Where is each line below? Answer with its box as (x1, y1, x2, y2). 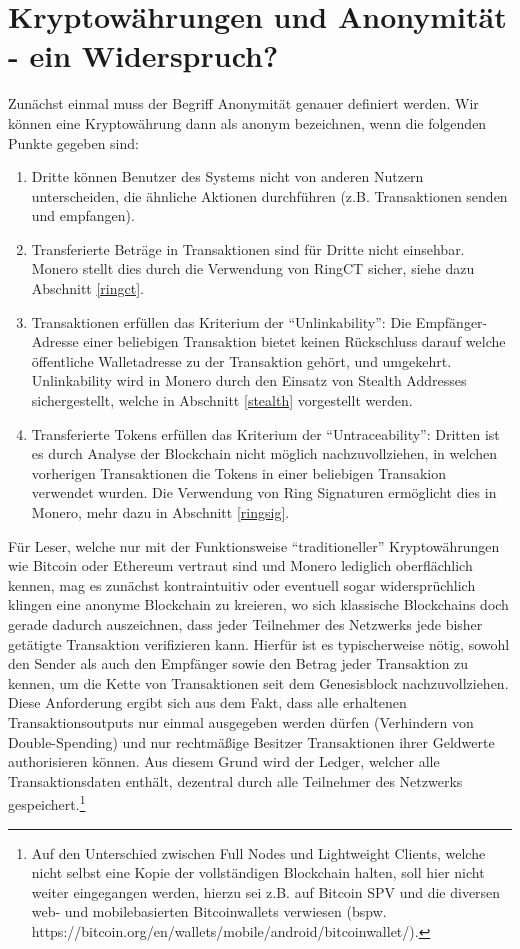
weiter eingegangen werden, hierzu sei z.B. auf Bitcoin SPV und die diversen (31, 881, 501, 902)
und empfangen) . (31, 205, 135, 226)
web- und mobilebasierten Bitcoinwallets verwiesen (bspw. (31, 901, 387, 922)
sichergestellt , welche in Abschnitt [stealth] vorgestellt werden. (31, 390, 413, 411)
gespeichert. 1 (8, 791, 86, 814)
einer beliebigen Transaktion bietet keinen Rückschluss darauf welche (83, 331, 506, 352)
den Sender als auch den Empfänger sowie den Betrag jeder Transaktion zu (8, 653, 469, 674)
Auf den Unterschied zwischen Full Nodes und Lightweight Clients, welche (31, 842, 486, 863)
